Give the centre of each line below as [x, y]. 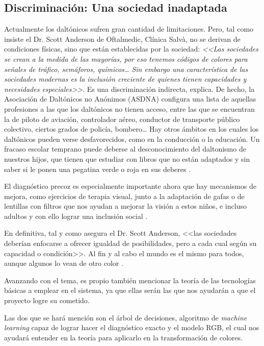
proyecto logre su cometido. [47, 300]
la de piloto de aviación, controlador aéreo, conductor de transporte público [122, 119]
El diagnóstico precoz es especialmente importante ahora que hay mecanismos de [130, 186]
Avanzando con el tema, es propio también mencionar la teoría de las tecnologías [130, 280]
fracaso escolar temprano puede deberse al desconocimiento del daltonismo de [125, 149]
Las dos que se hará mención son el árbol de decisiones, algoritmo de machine [126, 317]
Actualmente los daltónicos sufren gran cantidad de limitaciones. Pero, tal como [129, 29]
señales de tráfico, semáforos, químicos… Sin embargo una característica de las [126, 69]
